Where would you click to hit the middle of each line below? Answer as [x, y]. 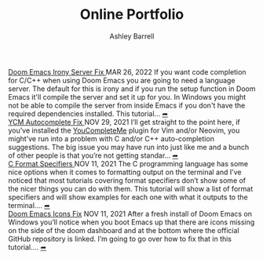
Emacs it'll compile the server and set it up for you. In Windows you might [127, 97]
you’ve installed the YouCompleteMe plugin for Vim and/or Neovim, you [124, 130]
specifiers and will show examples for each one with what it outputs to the [128, 197]
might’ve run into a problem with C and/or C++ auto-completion [111, 138]
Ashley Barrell [132, 36]
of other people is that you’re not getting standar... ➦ [93, 155]
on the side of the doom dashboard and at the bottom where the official [124, 230]
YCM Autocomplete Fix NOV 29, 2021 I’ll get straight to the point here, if [124, 122]
